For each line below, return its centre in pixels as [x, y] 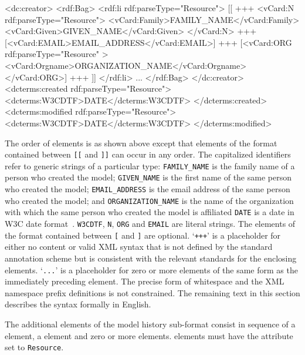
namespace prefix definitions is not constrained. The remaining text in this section [152, 292]
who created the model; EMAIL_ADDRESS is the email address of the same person [148, 189]
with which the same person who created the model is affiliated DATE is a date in [150, 212]
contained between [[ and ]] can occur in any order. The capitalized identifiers [148, 154]
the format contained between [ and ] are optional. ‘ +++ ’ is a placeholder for [143, 235]
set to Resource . [34, 347]
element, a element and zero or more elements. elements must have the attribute [149, 335]
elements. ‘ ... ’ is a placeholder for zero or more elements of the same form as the [151, 269]
